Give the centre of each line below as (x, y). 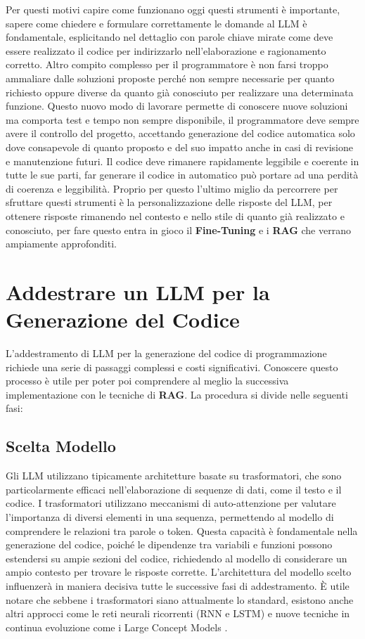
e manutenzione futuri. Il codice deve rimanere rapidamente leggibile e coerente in (182, 161)
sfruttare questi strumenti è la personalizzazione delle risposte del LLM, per (169, 202)
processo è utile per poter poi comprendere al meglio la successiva (147, 381)
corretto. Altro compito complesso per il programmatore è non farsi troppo (167, 64)
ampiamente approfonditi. (61, 244)
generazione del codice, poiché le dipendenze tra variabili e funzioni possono (169, 544)
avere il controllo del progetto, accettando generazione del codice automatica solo (180, 133)
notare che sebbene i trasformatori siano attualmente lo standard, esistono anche (180, 599)
